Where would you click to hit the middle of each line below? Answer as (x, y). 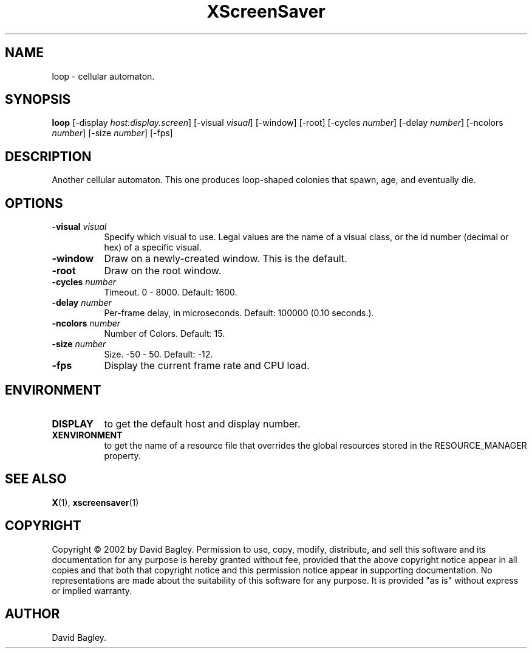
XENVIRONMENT (87, 435)
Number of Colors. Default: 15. (165, 334)
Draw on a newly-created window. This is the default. (226, 259)
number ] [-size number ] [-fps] (112, 133)
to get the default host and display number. (202, 423)
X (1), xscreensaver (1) (95, 502)
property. (122, 455)
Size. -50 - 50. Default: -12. (159, 354)
